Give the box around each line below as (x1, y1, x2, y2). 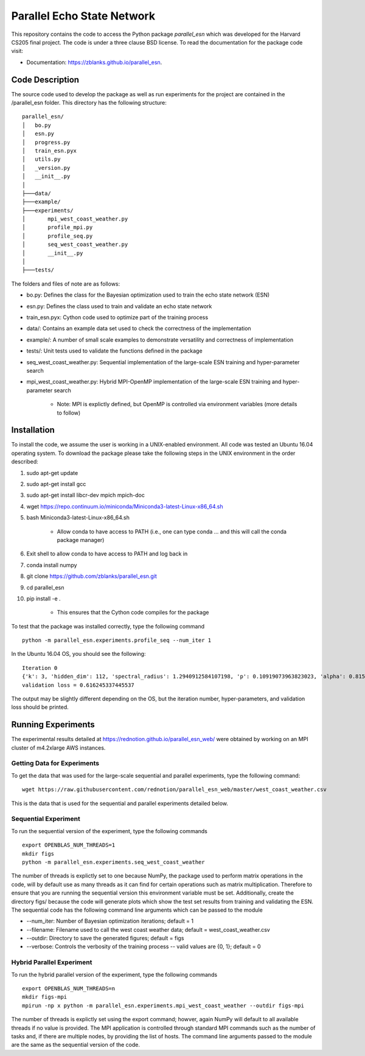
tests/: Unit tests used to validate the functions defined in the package (26, 347, 203, 354)
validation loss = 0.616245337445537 (22, 681, 135, 688)
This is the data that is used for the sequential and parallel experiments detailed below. (11, 800, 228, 807)
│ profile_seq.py (22, 232, 93, 239)
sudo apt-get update (26, 469, 78, 476)
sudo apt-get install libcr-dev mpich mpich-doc (26, 491, 145, 499)
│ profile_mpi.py (22, 224, 93, 231)
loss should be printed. (11, 703, 69, 711)
